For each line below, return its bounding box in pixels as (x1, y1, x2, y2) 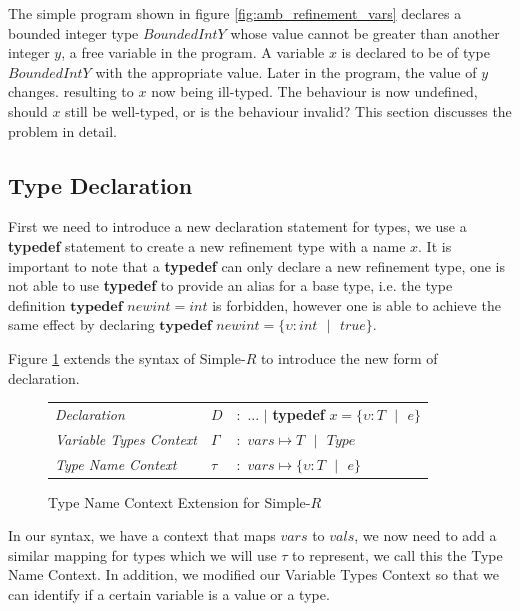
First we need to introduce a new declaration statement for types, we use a (8, 216, 467, 237)
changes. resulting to (8, 81, 134, 102)
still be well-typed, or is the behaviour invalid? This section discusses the (65, 100, 512, 121)
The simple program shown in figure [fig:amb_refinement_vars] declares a (8, 3, 462, 23)
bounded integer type (8, 22, 139, 43)
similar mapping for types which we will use (8, 544, 277, 565)
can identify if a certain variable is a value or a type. (8, 584, 330, 605)
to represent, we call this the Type (292, 544, 503, 565)
